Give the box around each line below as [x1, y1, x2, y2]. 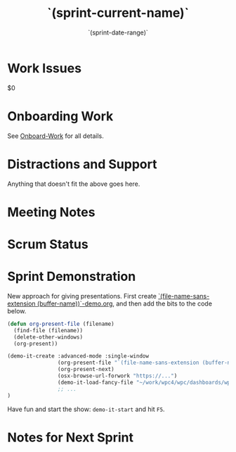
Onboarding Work [7, 108, 114, 124]
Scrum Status [7, 236, 89, 252]
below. [7, 306, 27, 315]
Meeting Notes [7, 204, 96, 220]
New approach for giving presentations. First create [7, 291, 157, 300]
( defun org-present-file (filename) [7, 320, 114, 327]
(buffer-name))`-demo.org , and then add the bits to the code [37, 299, 213, 308]
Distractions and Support [7, 156, 157, 172]
